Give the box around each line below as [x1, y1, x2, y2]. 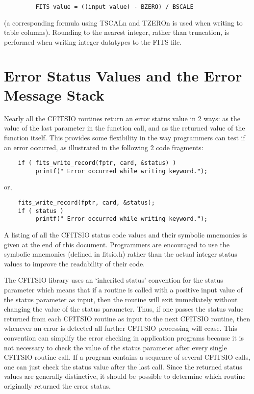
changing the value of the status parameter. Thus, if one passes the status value [4, 304, 244, 314]
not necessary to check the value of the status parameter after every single [4, 342, 227, 352]
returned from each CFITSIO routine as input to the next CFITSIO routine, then [4, 313, 250, 323]
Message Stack [4, 84, 104, 105]
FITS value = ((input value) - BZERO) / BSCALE [35, 3, 194, 10]
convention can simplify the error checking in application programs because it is [4, 332, 244, 342]
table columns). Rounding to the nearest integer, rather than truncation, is [4, 27, 229, 37]
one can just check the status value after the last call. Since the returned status [4, 361, 242, 371]
